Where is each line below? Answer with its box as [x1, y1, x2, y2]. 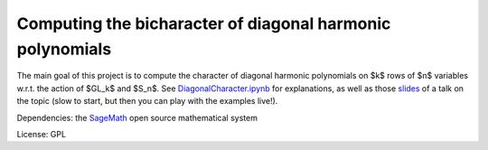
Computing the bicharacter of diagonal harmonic [16, 14, 391, 33]
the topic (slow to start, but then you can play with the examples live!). [16, 96, 278, 107]
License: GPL [16, 128, 67, 139]
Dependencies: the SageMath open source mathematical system [16, 112, 258, 123]
